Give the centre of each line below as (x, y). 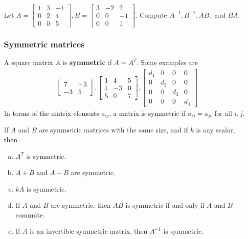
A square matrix (29, 62)
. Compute (151, 14)
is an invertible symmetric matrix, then (89, 231)
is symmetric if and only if (165, 205)
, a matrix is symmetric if (147, 113)
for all (223, 113)
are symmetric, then (81, 205)
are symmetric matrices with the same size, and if (113, 130)
